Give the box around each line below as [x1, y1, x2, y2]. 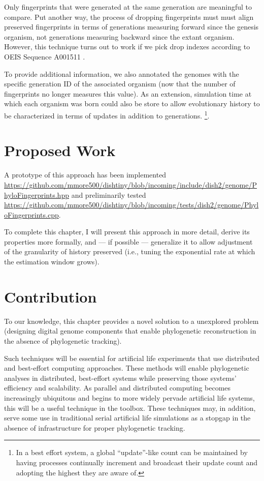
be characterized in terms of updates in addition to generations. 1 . [4, 108, 210, 121]
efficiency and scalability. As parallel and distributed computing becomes [4, 382, 231, 393]
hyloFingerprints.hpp [4, 189, 69, 200]
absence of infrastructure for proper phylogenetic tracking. [4, 422, 185, 433]
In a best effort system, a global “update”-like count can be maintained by [16, 447, 248, 458]
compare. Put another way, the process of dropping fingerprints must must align [4, 11, 254, 22]
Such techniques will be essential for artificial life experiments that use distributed [4, 352, 260, 363]
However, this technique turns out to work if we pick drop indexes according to [4, 41, 250, 52]
